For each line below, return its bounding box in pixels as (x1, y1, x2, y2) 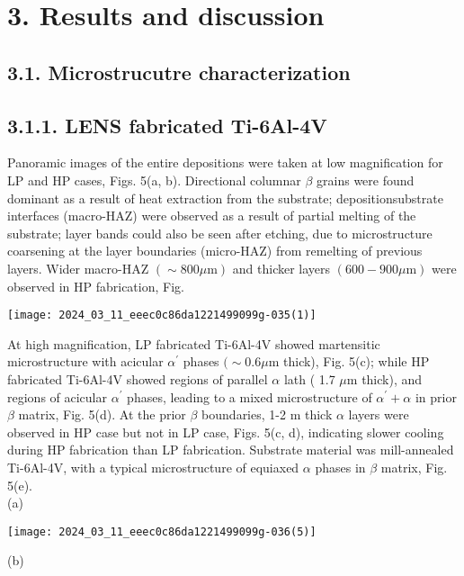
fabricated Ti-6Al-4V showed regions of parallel (7, 369, 268, 388)
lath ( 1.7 (283, 369, 335, 388)
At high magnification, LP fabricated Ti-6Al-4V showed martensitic (7, 334, 380, 353)
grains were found (317, 170, 415, 189)
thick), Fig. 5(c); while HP (283, 352, 430, 371)
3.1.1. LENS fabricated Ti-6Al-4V (7, 111, 327, 139)
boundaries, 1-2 (201, 405, 286, 424)
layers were (348, 405, 409, 424)
